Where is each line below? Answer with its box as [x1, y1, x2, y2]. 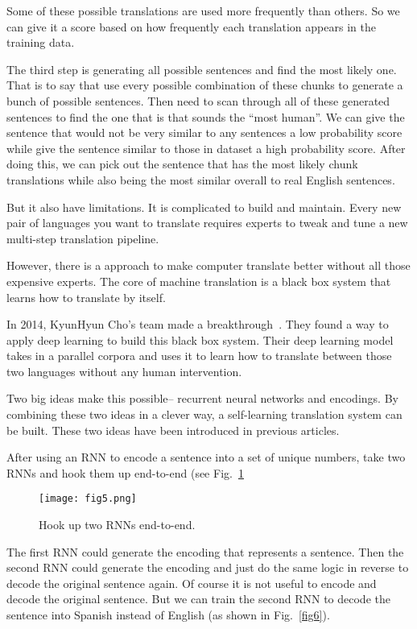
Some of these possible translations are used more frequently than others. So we [6, 2, 400, 19]
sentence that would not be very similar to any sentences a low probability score [6, 124, 403, 141]
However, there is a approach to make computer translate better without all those [6, 257, 411, 274]
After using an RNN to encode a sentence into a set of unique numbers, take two [6, 449, 406, 466]
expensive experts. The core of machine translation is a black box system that [6, 272, 391, 289]
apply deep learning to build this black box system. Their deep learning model [6, 331, 394, 348]
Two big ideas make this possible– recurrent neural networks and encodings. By [6, 390, 398, 407]
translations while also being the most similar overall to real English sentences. [6, 171, 395, 188]
